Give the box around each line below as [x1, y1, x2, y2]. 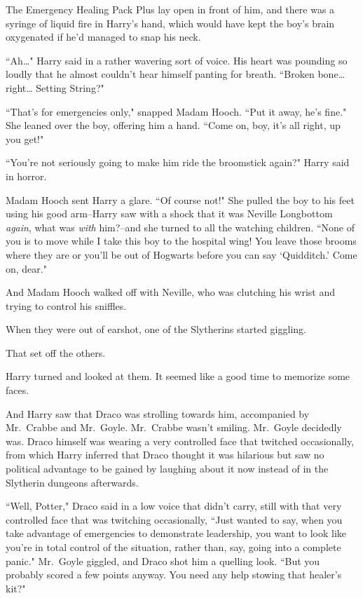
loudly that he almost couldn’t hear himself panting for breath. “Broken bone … [6, 67, 345, 81]
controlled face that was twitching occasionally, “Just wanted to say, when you [6, 512, 343, 526]
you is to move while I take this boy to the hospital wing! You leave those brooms [6, 233, 357, 248]
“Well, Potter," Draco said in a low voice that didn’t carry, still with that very [6, 498, 342, 513]
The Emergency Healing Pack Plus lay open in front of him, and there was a [6, 2, 335, 16]
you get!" [6, 131, 44, 146]
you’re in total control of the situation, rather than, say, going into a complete [6, 540, 341, 554]
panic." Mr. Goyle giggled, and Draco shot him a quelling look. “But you [6, 553, 320, 568]
